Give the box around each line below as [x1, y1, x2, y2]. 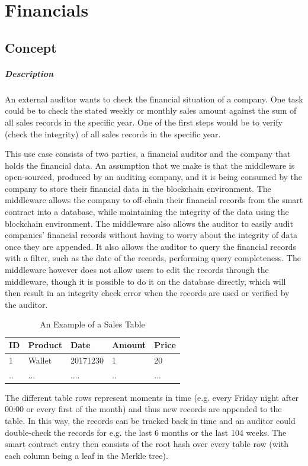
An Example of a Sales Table [40, 318, 145, 330]
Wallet [28, 353, 52, 366]
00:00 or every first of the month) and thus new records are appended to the [5, 403, 282, 415]
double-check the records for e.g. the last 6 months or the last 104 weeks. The [5, 426, 287, 438]
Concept [5, 38, 57, 56]
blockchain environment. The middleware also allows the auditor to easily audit [5, 217, 293, 229]
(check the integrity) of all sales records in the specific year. [5, 127, 221, 140]
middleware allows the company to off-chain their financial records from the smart [5, 194, 303, 206]
